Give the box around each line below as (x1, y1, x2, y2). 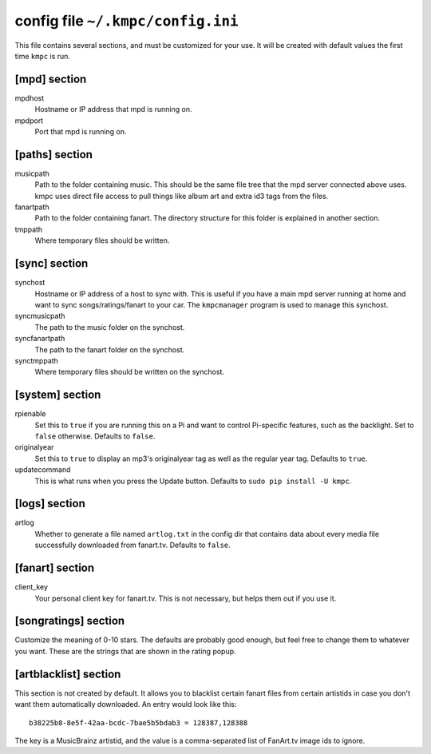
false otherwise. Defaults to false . (34, 431, 156, 441)
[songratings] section (14, 614, 125, 628)
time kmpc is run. (14, 51, 71, 61)
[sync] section (14, 256, 89, 271)
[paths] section (14, 148, 93, 161)
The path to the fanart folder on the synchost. (34, 344, 185, 355)
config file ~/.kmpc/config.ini (14, 12, 239, 30)
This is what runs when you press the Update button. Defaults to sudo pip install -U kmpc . (34, 476, 352, 486)
